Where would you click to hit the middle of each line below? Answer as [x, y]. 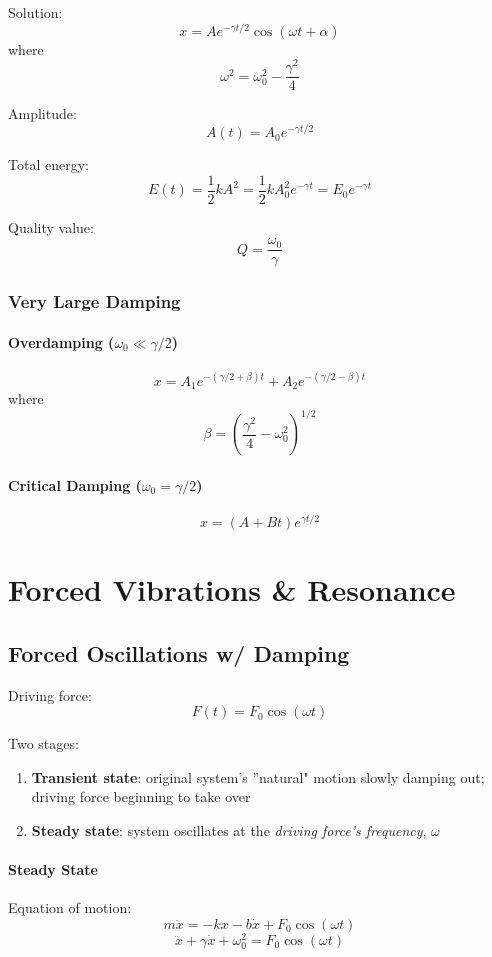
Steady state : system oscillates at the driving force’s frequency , [229, 829]
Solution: [35, 12]
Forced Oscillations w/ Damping [179, 652]
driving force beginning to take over [141, 796]
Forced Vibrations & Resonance [232, 589]
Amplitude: [42, 113]
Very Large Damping [94, 301]
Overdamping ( [61, 341]
